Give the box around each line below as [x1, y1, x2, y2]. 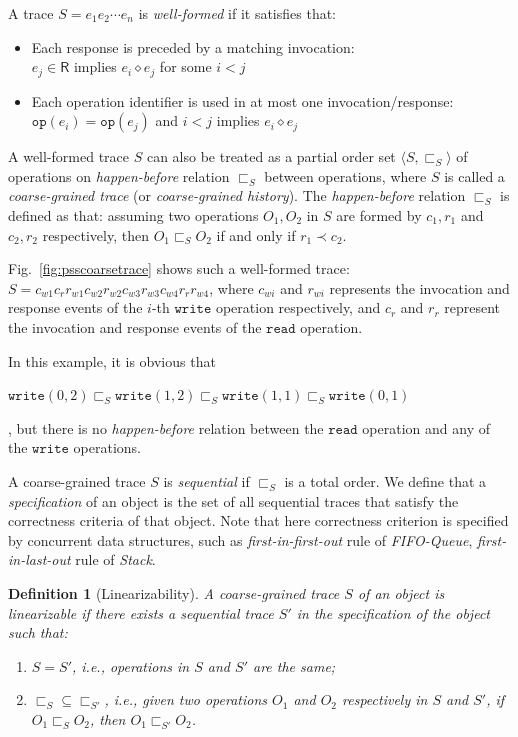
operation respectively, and [215, 297, 381, 318]
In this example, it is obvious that [8, 350, 216, 371]
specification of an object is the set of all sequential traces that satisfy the [8, 490, 459, 511]
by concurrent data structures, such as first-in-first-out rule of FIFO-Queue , [8, 529, 473, 550]
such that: [8, 622, 68, 643]
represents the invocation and [329, 277, 510, 298]
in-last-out [8, 549, 71, 570]
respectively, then [42, 224, 149, 245]
